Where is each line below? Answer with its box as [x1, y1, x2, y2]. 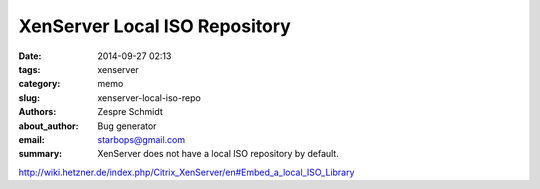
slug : [18, 91, 40, 104]
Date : [18, 50, 42, 62]
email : [18, 133, 45, 145]
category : [18, 78, 61, 90]
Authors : [18, 106, 57, 118]
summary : [18, 148, 63, 160]
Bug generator [97, 120, 157, 132]
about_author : [18, 120, 79, 132]
